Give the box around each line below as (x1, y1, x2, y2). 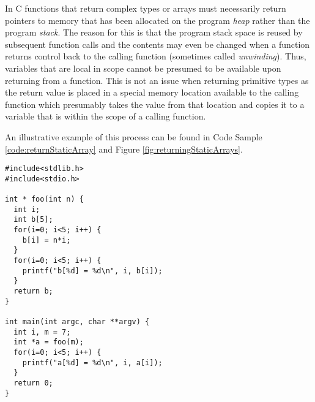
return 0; (13, 378, 53, 387)
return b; (13, 287, 53, 295)
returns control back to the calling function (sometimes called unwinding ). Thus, (5, 50, 306, 63)
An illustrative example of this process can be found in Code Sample (5, 130, 262, 143)
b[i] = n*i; (22, 235, 71, 245)
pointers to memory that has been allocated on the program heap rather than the (5, 13, 310, 26)
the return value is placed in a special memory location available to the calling (5, 86, 299, 99)
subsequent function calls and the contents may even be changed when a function (5, 37, 310, 50)
